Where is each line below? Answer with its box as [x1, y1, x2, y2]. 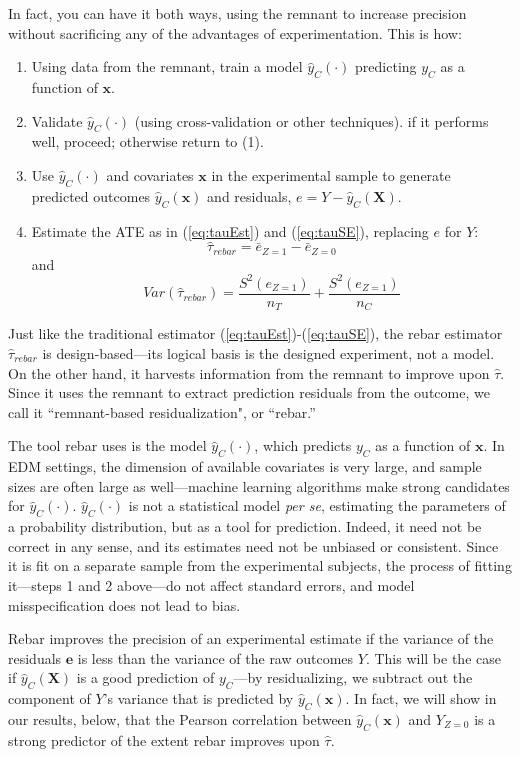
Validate [31, 110, 83, 131]
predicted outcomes [31, 185, 151, 206]
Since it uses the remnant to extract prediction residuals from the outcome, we [8, 382, 490, 403]
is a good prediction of [76, 667, 215, 688]
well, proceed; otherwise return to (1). [31, 131, 264, 152]
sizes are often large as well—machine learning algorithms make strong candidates [8, 475, 510, 496]
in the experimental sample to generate [211, 164, 451, 185]
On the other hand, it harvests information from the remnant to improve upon [8, 362, 490, 383]
